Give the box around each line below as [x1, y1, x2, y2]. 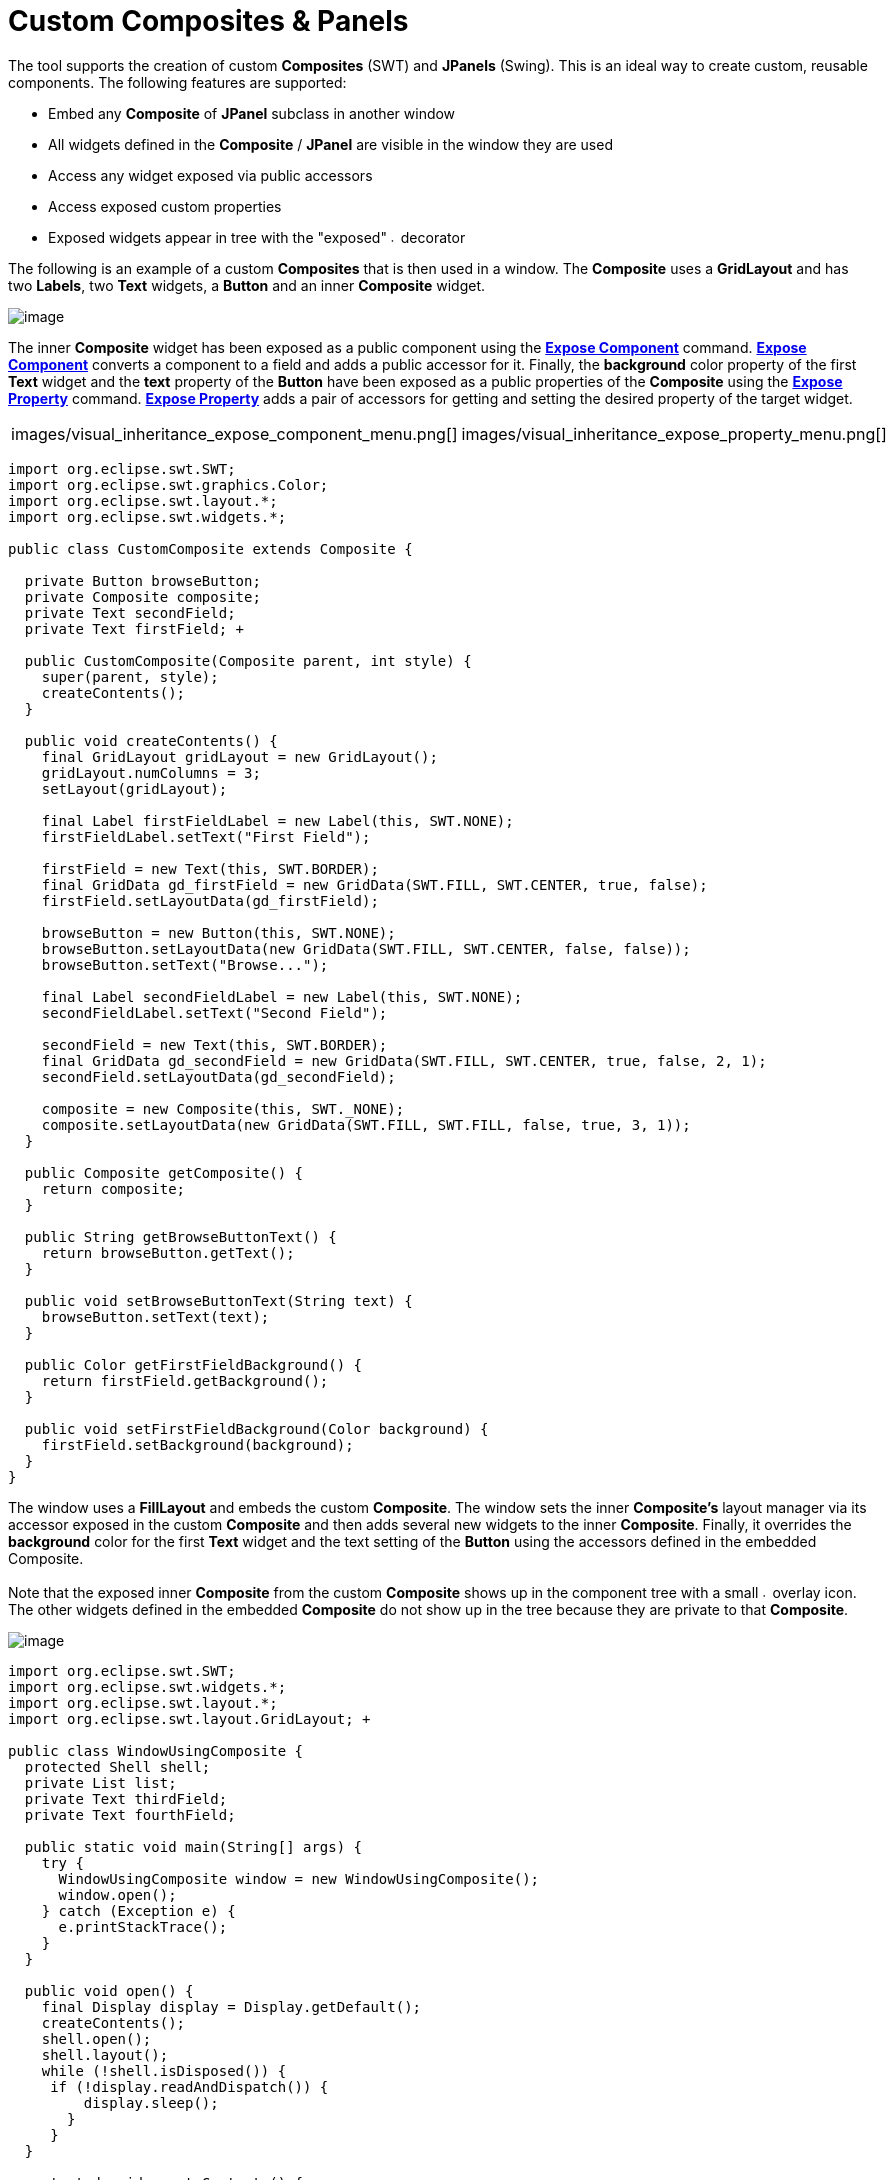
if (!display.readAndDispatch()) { [50, 2078, 329, 2095]
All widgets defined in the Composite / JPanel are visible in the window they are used [48, 135, 613, 153]
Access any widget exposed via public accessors [48, 166, 373, 184]
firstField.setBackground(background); [41, 1436, 354, 1453]
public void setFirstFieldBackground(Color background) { [24, 1420, 489, 1437]
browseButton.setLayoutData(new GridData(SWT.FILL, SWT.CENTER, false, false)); [41, 940, 691, 957]
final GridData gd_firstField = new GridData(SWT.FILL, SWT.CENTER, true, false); [41, 876, 708, 893]
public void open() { [24, 1982, 194, 1999]
